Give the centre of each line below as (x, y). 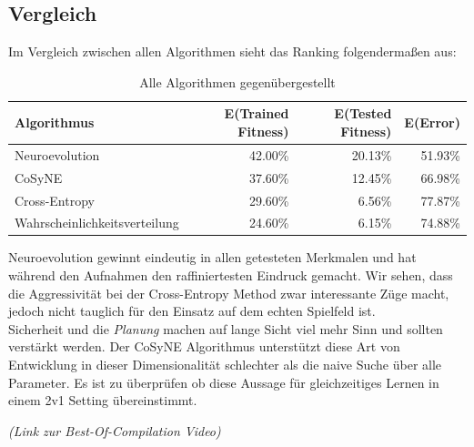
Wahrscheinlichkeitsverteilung (97, 223)
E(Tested (363, 113)
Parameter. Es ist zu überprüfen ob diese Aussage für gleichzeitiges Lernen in (224, 382)
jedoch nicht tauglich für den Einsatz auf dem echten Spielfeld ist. (192, 311)
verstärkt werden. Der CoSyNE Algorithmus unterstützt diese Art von (204, 346)
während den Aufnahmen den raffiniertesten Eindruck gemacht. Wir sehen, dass (231, 275)
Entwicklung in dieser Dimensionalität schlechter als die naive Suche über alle (225, 365)
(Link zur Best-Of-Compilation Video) (115, 430)
